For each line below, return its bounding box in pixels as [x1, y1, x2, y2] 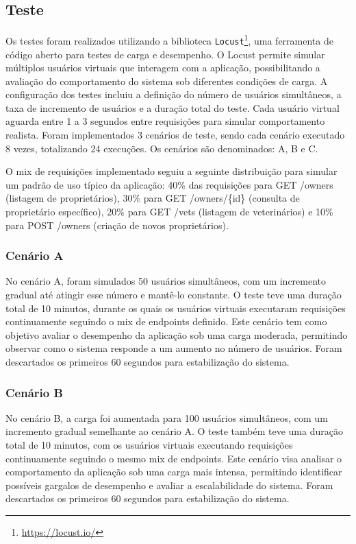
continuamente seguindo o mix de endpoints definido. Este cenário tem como [5, 314, 327, 329]
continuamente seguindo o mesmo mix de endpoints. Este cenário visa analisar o [5, 451, 342, 465]
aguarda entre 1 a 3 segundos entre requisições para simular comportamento [5, 114, 325, 128]
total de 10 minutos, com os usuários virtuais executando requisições [5, 438, 293, 452]
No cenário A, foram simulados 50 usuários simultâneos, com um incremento [5, 274, 327, 288]
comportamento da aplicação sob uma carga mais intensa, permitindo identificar [5, 464, 342, 479]
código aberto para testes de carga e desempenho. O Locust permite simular [5, 47, 325, 61]
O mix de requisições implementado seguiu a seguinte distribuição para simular [5, 164, 338, 178]
